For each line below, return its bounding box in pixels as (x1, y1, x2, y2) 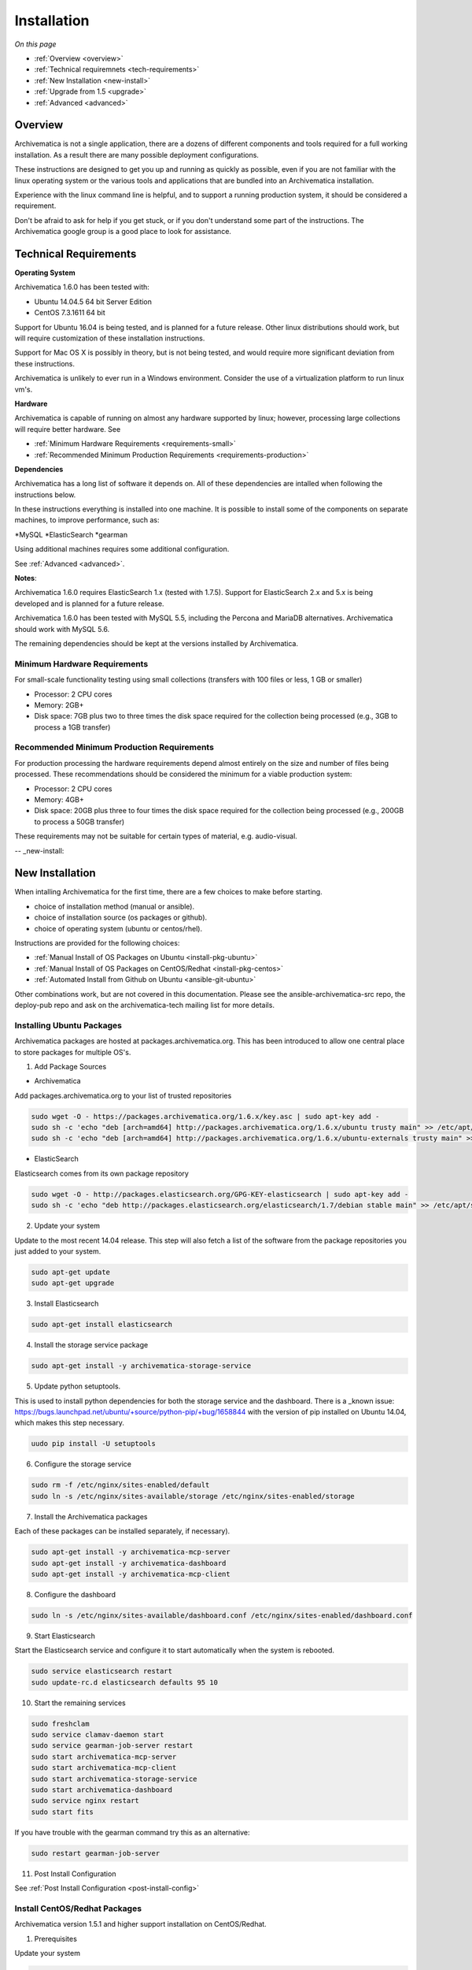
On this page (14, 39, 57, 49)
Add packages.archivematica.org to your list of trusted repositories (14, 1091, 232, 1100)
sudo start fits (31, 1807, 94, 1816)
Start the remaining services (34, 1698, 126, 1708)
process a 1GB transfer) (34, 722, 111, 732)
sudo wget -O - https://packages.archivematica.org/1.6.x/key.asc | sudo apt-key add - (31, 1112, 380, 1121)
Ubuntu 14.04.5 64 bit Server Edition (34, 296, 153, 307)
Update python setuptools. (34, 1381, 121, 1391)
